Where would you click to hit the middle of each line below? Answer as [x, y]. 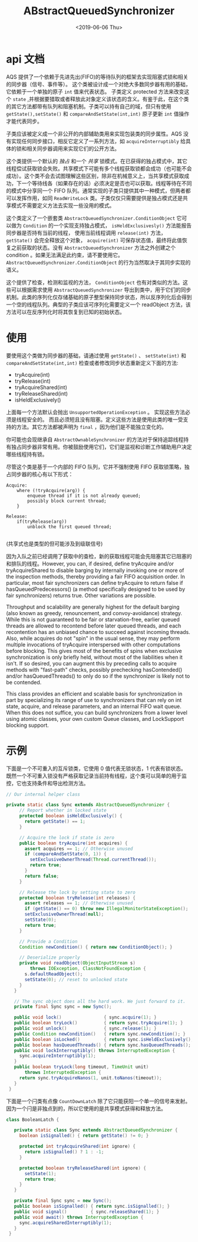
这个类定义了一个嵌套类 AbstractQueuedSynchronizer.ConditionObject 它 [94, 218]
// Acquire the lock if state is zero [67, 837]
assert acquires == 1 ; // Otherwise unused [79, 849]
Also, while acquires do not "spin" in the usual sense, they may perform [93, 638]
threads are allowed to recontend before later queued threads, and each [94, 626]
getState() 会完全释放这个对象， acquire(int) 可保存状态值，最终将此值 [94, 240]
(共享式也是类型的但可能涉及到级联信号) [55, 544]
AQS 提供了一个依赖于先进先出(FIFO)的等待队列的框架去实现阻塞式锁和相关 [97, 77]
